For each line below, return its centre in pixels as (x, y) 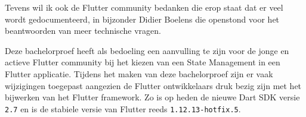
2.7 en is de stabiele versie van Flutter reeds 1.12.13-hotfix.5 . (123, 108)
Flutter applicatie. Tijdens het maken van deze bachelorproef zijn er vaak (139, 73)
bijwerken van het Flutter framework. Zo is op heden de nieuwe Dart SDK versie (152, 97)
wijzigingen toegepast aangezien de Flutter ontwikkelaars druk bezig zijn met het (153, 85)
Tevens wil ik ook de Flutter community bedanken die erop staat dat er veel (144, 7)
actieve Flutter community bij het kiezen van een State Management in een (143, 62)
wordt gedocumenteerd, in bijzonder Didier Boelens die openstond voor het (142, 19)
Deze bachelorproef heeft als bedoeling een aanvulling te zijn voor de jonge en (147, 50)
